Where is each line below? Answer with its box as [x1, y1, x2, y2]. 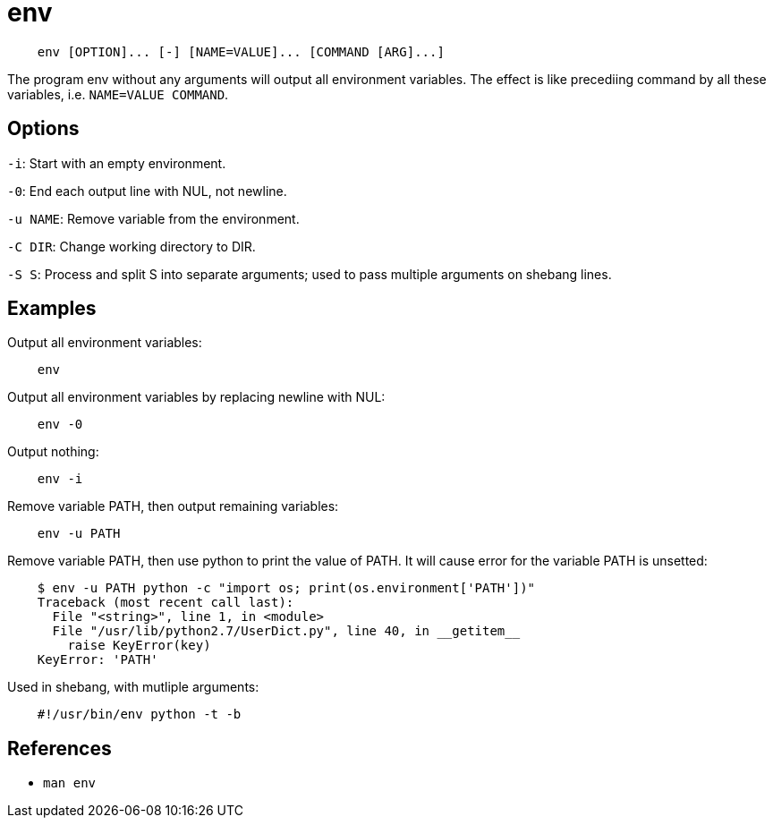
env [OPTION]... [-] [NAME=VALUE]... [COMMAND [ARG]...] [37, 44, 445, 59]
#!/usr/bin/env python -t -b [37, 707, 242, 722]
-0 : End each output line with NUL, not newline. [7, 183, 287, 199]
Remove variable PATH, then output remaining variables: [7, 498, 339, 515]
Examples [7, 297, 97, 320]
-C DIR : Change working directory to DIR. [7, 238, 256, 254]
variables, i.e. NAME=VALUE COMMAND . [7, 86, 229, 102]
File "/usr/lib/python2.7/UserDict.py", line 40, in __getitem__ [52, 624, 521, 639]
